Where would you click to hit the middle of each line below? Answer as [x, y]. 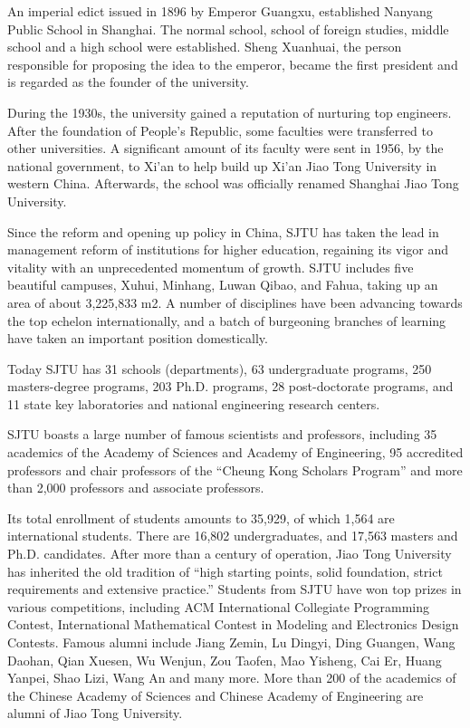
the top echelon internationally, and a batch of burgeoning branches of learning [227, 320]
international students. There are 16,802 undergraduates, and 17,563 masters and [233, 536]
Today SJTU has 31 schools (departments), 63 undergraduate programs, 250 [220, 368]
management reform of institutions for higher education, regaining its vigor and [228, 249]
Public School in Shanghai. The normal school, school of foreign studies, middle [228, 29]
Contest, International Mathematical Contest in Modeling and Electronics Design [233, 624]
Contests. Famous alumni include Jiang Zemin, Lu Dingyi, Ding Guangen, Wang [231, 642]
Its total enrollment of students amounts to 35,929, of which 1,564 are [201, 517]
